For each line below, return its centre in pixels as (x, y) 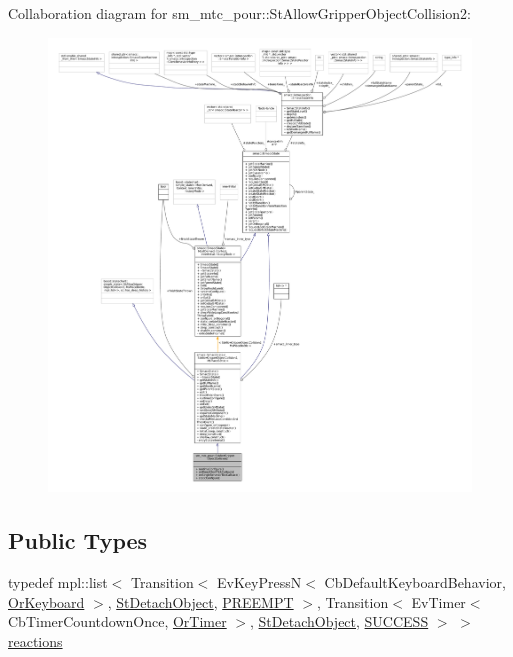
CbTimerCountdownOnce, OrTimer (117, 621)
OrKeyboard (46, 601)
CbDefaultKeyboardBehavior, (415, 582)
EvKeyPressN (259, 582)
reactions (35, 640)
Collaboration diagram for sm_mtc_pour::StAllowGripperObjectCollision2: (239, 13)
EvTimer (438, 601)
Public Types (78, 540)
